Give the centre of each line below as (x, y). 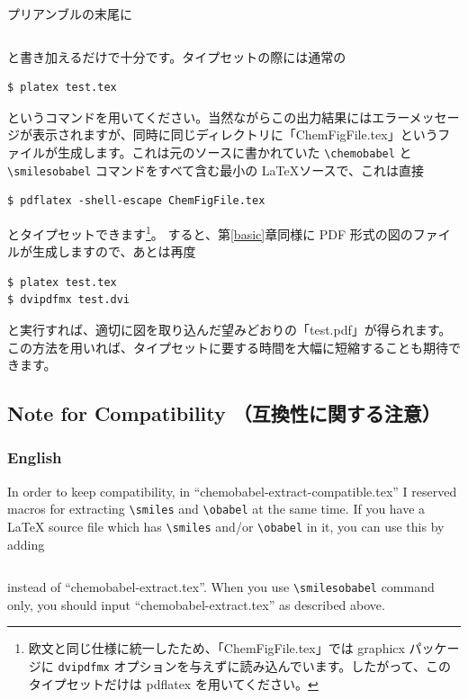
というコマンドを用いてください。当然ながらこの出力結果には (190, 116)
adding (26, 544)
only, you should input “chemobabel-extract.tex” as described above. (196, 604)
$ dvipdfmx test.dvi (69, 300)
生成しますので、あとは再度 (114, 251)
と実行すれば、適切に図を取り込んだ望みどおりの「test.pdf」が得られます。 (229, 329)
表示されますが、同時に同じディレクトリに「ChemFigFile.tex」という (235, 134)
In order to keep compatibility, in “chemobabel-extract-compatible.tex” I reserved (232, 491)
